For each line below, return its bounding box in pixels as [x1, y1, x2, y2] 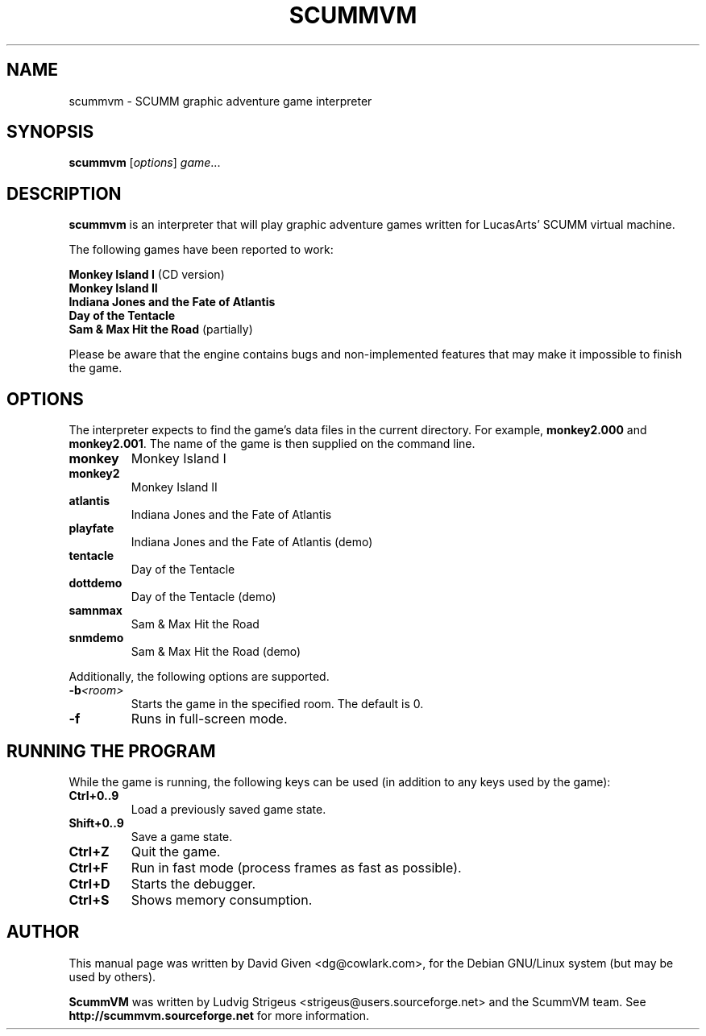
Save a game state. [131, 829, 233, 843]
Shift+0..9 [69, 815, 124, 830]
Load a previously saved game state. [131, 802, 326, 816]
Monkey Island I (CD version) [69, 267, 225, 282]
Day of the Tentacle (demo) [131, 590, 276, 604]
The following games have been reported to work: [69, 242, 334, 257]
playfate [69, 521, 114, 536]
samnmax [69, 603, 123, 618]
